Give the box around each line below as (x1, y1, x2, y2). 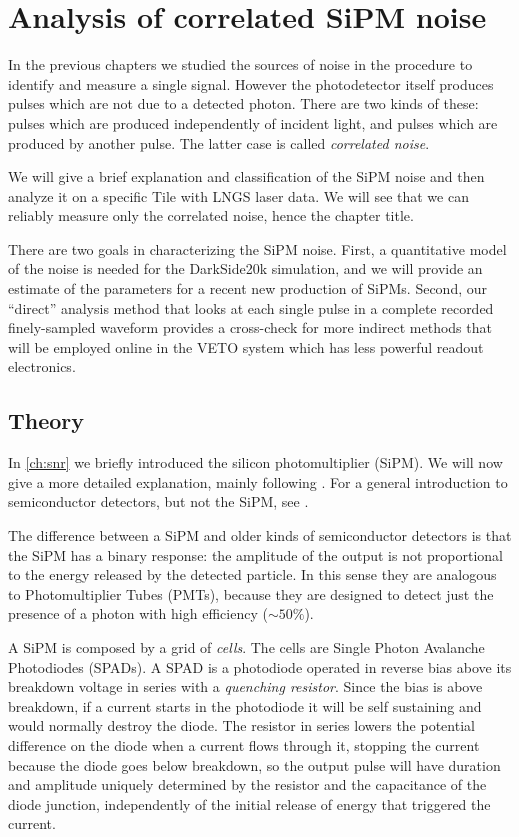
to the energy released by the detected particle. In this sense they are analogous (8, 564, 497, 585)
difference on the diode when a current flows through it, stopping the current (8, 734, 480, 755)
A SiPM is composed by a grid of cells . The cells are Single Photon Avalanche (8, 636, 485, 657)
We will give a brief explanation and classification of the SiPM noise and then (8, 166, 485, 187)
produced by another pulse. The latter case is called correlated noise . (8, 132, 430, 153)
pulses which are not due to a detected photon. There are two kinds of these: (8, 93, 479, 114)
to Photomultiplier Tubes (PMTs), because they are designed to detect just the (8, 583, 494, 604)
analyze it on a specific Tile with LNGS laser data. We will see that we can (8, 185, 469, 206)
